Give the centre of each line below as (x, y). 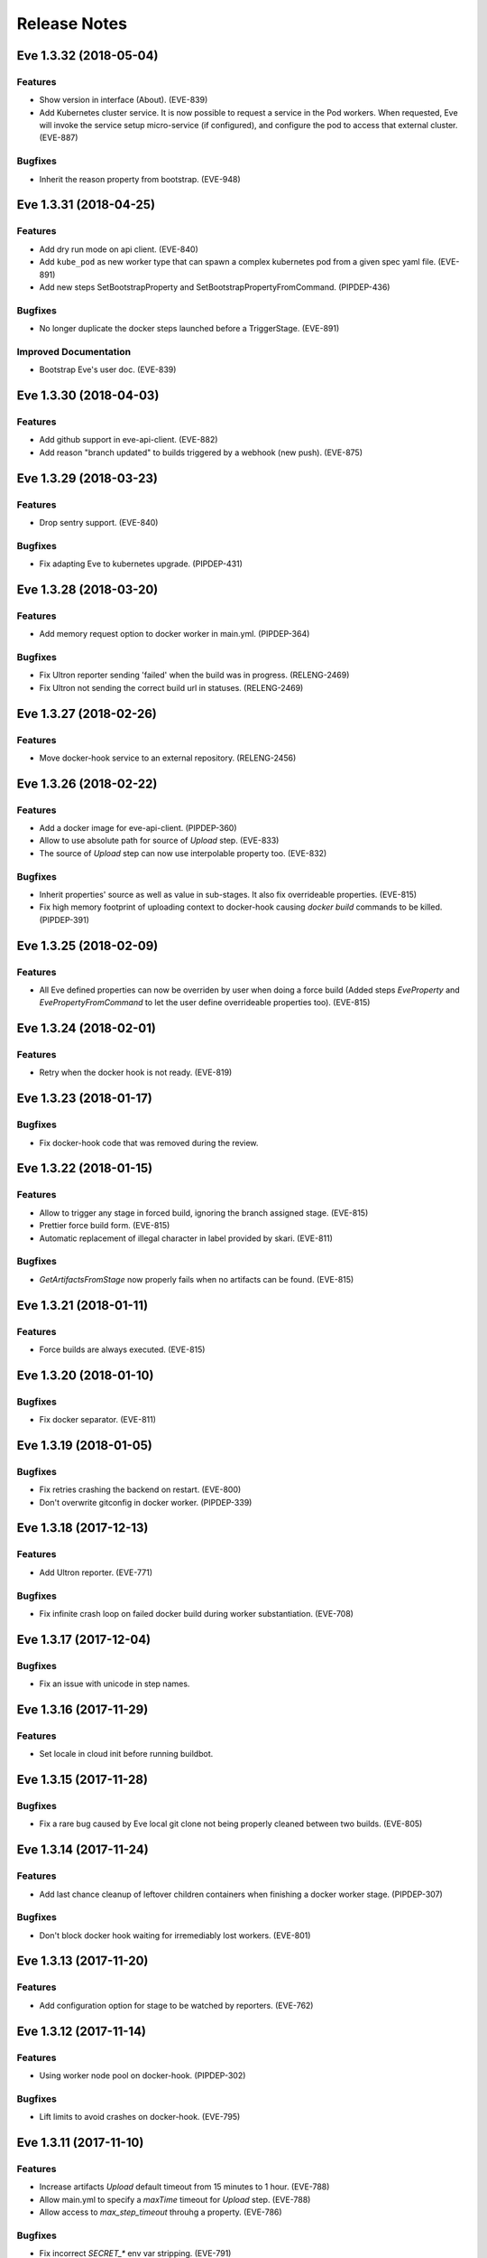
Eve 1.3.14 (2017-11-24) (83, 1850)
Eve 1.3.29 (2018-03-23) (87, 478)
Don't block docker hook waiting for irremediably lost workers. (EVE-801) (175, 1935)
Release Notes (72, 23)
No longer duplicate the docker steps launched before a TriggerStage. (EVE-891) (189, 329)
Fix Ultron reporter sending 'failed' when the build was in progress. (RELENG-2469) (194, 675)
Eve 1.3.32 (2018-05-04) (87, 56)
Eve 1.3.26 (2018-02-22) (87, 784)
